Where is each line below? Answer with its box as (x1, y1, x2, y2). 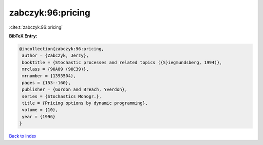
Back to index (9, 133, 37, 139)
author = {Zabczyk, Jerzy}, (22, 53, 89, 58)
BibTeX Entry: (9, 33, 38, 39)
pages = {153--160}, (22, 80, 71, 85)
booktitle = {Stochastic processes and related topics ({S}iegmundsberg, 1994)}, (22, 60, 223, 65)
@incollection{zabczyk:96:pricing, (19, 46, 104, 51)
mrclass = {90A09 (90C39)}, (22, 66, 89, 72)
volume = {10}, (22, 107, 58, 113)
